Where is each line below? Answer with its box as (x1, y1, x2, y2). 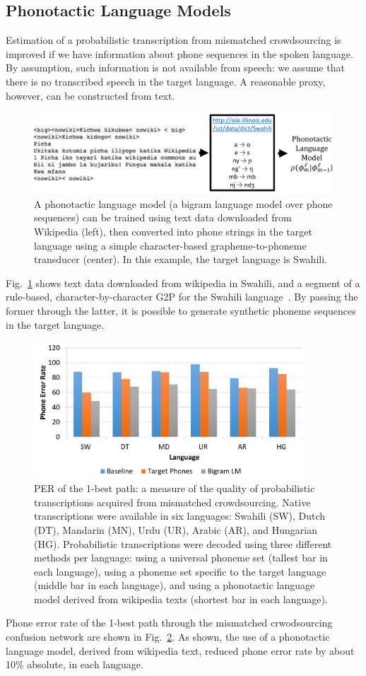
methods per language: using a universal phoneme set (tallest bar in (34, 550, 328, 565)
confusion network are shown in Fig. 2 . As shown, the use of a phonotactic (6, 629, 330, 644)
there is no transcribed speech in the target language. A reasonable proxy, (6, 74, 326, 88)
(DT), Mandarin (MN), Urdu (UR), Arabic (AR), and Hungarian (34, 522, 317, 537)
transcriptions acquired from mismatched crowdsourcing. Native (34, 494, 311, 509)
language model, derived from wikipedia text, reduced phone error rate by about (6, 643, 355, 658)
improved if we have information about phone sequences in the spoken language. (6, 46, 353, 61)
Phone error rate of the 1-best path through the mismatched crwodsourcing (6, 615, 333, 630)
